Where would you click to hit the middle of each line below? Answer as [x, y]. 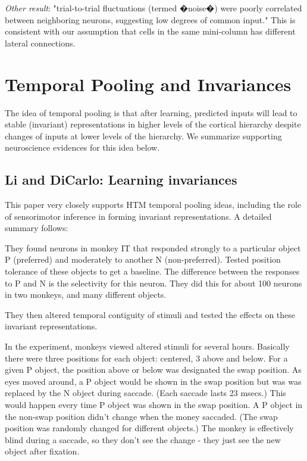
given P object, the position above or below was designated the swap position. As [153, 370]
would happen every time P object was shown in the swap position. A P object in [154, 404]
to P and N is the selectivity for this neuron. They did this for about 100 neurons [153, 283]
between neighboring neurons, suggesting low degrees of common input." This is [150, 19]
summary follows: [37, 228]
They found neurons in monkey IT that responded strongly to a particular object [153, 247]
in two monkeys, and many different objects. [86, 295]
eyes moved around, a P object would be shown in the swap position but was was [153, 381]
